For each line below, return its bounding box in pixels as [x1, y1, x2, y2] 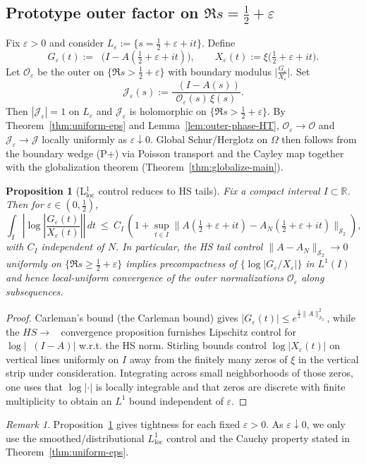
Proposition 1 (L [6, 183, 86, 197]
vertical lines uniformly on [6, 351, 119, 366]
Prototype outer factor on [6, 1, 199, 23]
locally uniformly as [42, 131, 128, 146]
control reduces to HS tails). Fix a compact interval [98, 183, 320, 197]
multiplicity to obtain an [6, 393, 112, 408]
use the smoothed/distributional [6, 430, 145, 445]
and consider [49, 35, 104, 50]
